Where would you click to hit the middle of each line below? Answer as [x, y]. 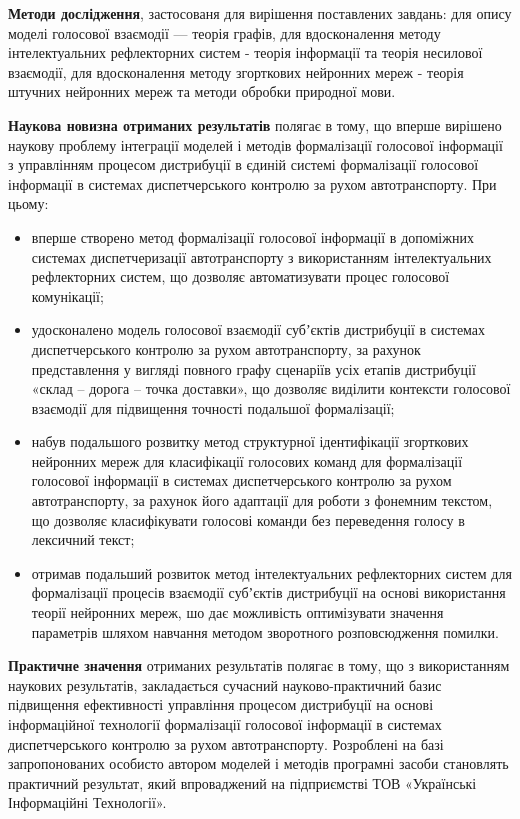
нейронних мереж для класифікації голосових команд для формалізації [247, 460]
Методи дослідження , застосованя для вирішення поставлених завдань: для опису [260, 13]
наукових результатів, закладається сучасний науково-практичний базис [225, 684]
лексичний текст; [83, 539]
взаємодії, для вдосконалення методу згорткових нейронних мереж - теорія [236, 71]
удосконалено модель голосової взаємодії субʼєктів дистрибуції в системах [258, 329]
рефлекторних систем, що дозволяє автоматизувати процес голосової [240, 276]
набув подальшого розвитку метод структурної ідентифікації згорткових [250, 441]
